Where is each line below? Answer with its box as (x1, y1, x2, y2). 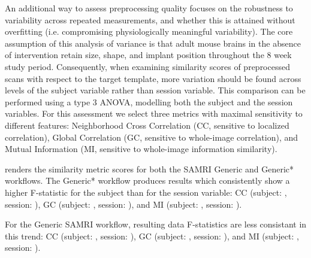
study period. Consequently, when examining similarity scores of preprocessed (5, 60, 290, 72)
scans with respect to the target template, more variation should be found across (5, 72, 301, 84)
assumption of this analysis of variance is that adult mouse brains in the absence (5, 37, 301, 49)
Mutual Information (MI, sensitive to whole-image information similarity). (5, 142, 277, 155)
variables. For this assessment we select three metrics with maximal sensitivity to (5, 107, 303, 120)
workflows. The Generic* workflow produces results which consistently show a (5, 174, 290, 187)
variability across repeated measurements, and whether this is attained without (5, 13, 295, 26)
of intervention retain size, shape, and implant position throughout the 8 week (5, 48, 292, 61)
